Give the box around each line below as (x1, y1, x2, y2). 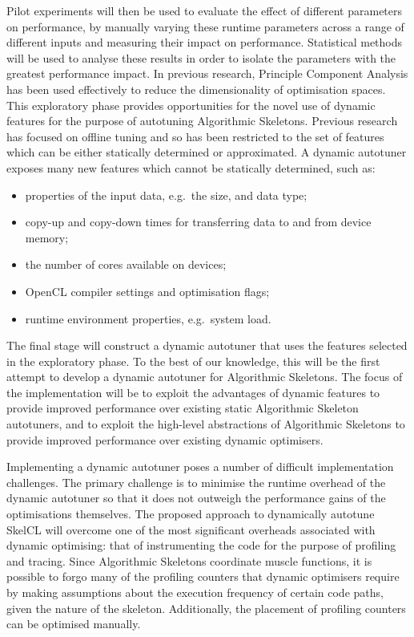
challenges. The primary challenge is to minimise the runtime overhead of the (6, 473, 386, 490)
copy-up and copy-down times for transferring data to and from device (25, 213, 372, 230)
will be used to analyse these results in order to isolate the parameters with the (6, 49, 396, 66)
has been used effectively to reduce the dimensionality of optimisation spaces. (6, 80, 386, 97)
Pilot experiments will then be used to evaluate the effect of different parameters (6, 2, 403, 18)
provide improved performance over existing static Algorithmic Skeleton (6, 400, 359, 416)
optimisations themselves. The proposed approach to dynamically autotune (6, 505, 375, 522)
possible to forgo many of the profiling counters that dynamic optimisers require (6, 568, 400, 585)
